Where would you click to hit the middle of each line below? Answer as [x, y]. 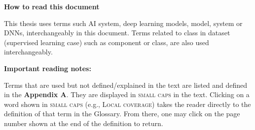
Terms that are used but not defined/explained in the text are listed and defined [126, 85]
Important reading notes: [48, 68]
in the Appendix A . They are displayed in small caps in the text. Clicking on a [127, 94]
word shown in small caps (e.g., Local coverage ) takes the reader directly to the [127, 104]
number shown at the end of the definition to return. [84, 123]
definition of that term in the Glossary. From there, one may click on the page [122, 114]
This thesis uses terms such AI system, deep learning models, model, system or [123, 23]
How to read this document [52, 6]
